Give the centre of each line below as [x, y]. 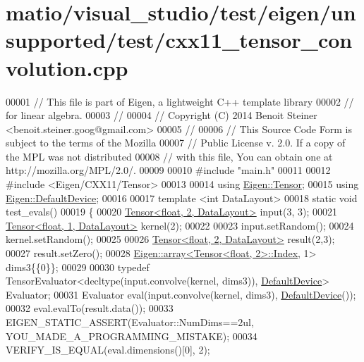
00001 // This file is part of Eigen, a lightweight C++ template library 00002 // [180, 101]
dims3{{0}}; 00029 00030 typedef [78, 267]
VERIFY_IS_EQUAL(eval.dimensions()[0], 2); [108, 350]
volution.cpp [67, 67]
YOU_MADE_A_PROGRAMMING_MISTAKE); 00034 [132, 336]
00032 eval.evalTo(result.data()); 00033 [90, 308]
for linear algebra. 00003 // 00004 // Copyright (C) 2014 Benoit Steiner [162, 115]
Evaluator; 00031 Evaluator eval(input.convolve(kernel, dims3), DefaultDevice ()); [181, 294]
